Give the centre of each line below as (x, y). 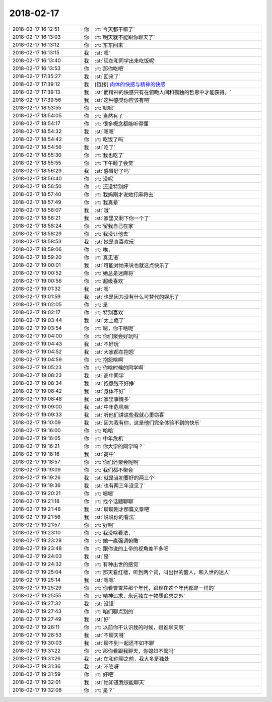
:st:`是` (103, 556)
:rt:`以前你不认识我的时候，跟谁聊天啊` (140, 627)
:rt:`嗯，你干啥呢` (115, 328)
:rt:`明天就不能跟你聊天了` (125, 37)
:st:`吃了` (105, 147)
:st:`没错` (105, 603)
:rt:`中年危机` (110, 438)
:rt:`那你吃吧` (110, 68)
